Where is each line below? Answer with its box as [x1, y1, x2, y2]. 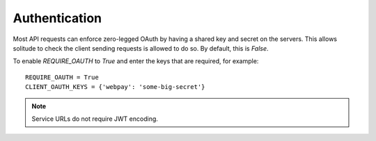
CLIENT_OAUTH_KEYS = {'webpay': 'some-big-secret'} [25, 83, 205, 91]
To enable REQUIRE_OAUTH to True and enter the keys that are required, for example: [13, 57, 259, 65]
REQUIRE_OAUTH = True [25, 73, 99, 81]
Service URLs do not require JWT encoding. [31, 115, 158, 123]
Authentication [13, 10, 102, 26]
